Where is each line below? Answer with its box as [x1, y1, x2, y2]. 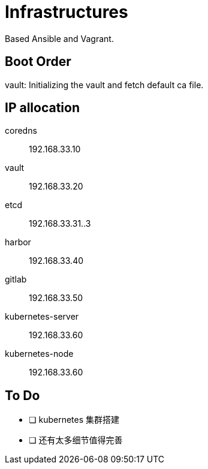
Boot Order [5, 54, 71, 70]
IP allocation [5, 100, 80, 116]
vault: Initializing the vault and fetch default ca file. [5, 79, 204, 90]
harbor [5, 237, 31, 248]
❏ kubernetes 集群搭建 [29, 414, 120, 425]
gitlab [5, 274, 27, 285]
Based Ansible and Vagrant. [5, 33, 114, 44]
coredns [5, 125, 37, 136]
